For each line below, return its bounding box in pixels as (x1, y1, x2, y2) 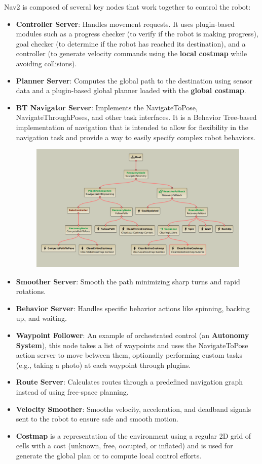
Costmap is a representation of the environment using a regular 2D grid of (16, 430, 251, 441)
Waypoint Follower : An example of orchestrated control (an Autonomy (16, 330, 249, 341)
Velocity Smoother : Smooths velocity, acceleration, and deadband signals (16, 403, 251, 414)
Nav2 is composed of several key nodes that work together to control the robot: (4, 2, 251, 12)
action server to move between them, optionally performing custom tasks (16, 350, 242, 360)
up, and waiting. (16, 313, 67, 323)
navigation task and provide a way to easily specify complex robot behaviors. (16, 132, 255, 142)
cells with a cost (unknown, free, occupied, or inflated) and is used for (16, 440, 233, 451)
